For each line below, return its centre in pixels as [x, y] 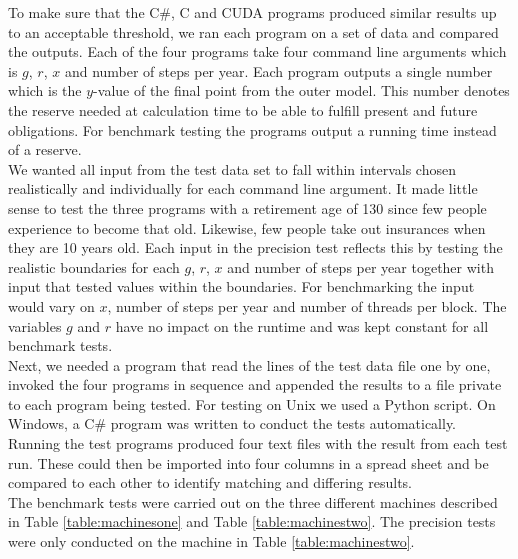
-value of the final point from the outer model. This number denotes [301, 90]
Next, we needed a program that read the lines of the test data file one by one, [249, 364]
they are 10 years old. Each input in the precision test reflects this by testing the [255, 247]
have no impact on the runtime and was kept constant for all [302, 325]
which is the [45, 90]
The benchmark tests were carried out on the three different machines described [253, 501]
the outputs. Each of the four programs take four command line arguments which [257, 51]
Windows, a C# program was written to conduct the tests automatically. [232, 423]
